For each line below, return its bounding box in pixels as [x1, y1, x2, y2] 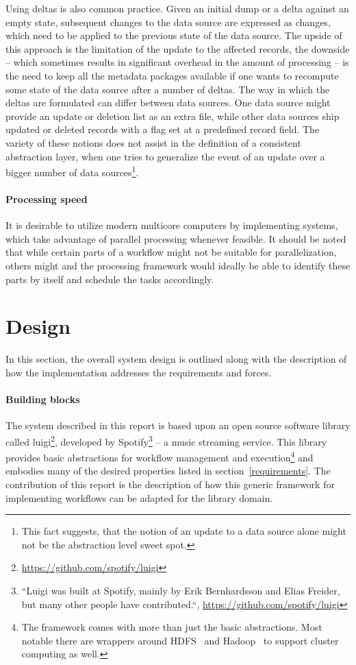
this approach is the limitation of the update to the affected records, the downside [5, 41, 350, 56]
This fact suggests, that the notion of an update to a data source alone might [21, 524, 346, 538]
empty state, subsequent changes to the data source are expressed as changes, [5, 14, 331, 29]
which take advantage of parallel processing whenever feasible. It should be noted [5, 231, 346, 245]
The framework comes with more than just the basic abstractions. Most [21, 620, 322, 634]
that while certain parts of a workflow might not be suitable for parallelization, [5, 245, 337, 259]
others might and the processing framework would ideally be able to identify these [5, 258, 351, 272]
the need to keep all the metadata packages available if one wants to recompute [5, 68, 339, 82]
